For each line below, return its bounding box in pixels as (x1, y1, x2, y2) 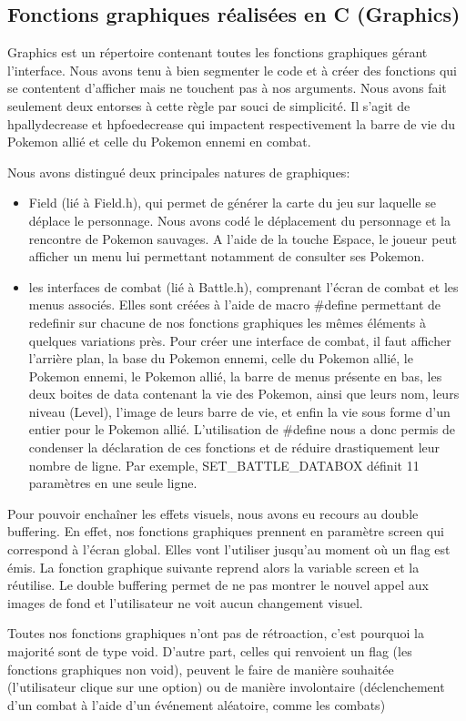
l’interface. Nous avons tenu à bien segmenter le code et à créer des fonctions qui (7, 60, 457, 79)
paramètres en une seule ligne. (28, 473, 198, 493)
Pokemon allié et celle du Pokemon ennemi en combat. (7, 132, 311, 151)
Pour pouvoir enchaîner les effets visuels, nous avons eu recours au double (7, 503, 419, 523)
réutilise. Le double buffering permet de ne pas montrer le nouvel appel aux (7, 575, 429, 594)
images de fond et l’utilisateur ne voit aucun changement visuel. (7, 593, 363, 612)
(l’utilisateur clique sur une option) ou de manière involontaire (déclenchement (7, 677, 445, 696)
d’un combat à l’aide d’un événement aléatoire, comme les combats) (7, 695, 386, 714)
